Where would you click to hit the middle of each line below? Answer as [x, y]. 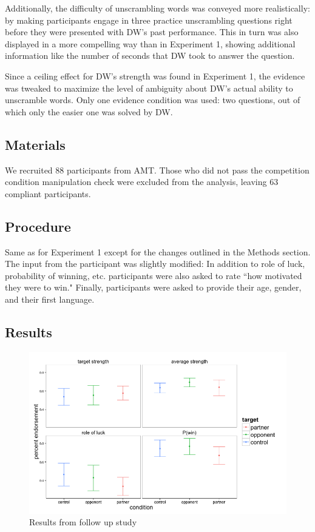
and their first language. [50, 299]
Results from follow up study [83, 522]
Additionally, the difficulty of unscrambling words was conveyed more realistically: [157, 8]
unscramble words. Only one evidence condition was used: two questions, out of [153, 100]
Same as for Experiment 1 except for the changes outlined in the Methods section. [158, 251]
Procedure [38, 226]
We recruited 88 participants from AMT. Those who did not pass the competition [157, 170]
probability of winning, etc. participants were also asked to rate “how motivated [154, 275]
